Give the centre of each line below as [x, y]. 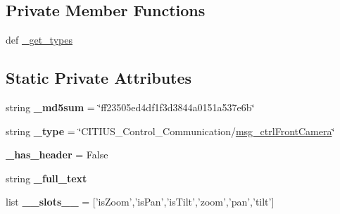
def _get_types [39, 40]
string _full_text [46, 178]
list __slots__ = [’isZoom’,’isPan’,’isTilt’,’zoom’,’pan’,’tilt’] [140, 202]
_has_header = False [57, 155]
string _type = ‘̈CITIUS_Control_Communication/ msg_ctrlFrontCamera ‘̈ [170, 131]
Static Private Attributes [99, 78]
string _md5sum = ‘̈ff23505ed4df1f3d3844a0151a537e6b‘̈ [130, 107]
